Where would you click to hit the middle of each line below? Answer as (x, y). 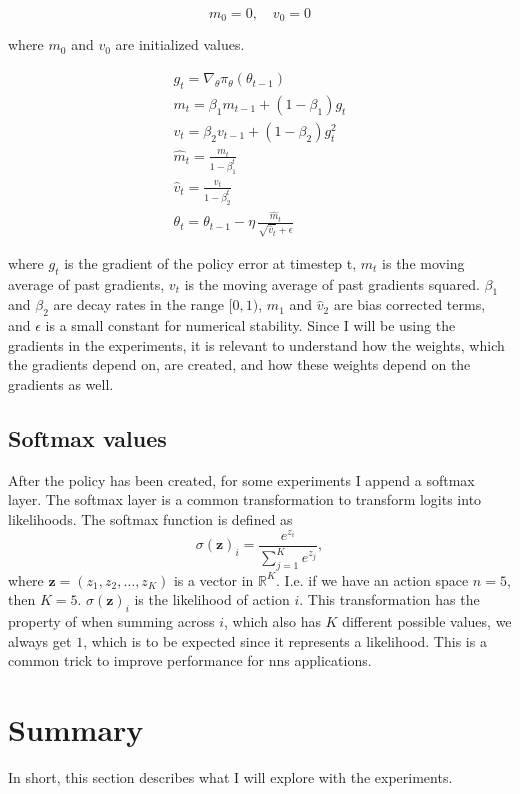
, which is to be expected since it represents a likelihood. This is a (285, 640)
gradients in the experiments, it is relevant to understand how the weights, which (256, 344)
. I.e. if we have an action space (372, 579)
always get (40, 640)
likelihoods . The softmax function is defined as (150, 518)
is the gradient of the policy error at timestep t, (210, 262)
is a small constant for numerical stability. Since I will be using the (250, 325)
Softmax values (87, 437)
